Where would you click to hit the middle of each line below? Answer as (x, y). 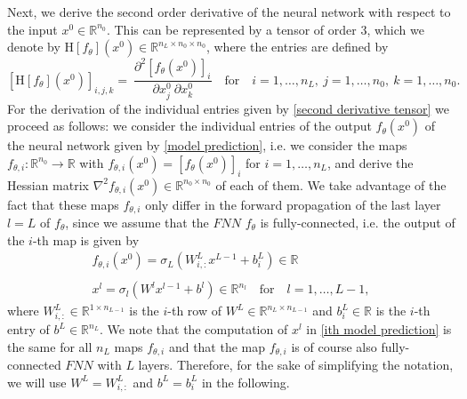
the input (32, 29)
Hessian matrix (48, 184)
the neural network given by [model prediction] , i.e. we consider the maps (207, 145)
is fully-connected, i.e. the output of (358, 223)
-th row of (194, 311)
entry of (28, 329)
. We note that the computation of (194, 329)
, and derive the (370, 162)
